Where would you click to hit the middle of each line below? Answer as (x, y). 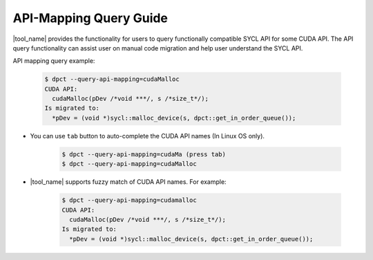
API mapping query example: (54, 61)
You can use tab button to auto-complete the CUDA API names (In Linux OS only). (147, 136)
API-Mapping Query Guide (90, 18)
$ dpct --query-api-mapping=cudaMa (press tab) (144, 154)
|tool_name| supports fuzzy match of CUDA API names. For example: (128, 182)
